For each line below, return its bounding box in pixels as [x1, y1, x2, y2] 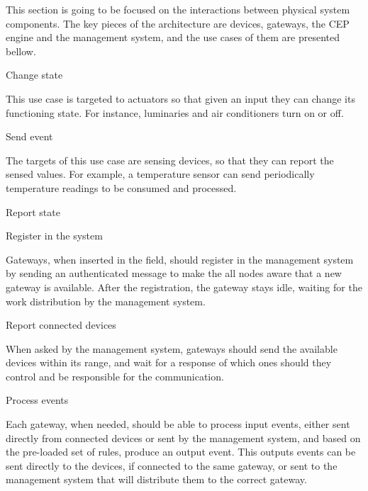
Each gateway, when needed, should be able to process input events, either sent [6, 417, 350, 431]
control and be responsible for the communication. [6, 368, 224, 383]
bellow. [6, 43, 36, 58]
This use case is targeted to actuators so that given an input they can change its [6, 91, 355, 106]
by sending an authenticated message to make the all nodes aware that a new [6, 266, 342, 281]
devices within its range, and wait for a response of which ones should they [6, 355, 332, 370]
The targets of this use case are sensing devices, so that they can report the [6, 152, 334, 167]
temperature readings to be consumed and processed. [6, 180, 237, 195]
